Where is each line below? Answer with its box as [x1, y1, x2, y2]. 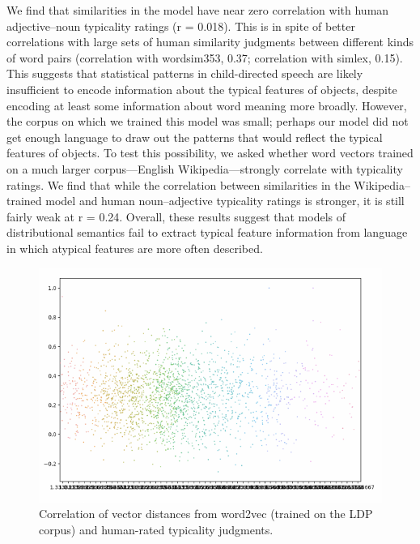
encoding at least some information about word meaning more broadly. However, [6, 96, 407, 114]
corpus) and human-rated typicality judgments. [39, 520, 274, 538]
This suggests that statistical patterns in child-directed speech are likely [6, 65, 363, 82]
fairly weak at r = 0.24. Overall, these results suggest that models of [6, 208, 346, 225]
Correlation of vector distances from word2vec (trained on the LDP [39, 505, 373, 522]
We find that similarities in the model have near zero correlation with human [6, 2, 389, 18]
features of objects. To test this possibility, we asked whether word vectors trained [6, 144, 414, 161]
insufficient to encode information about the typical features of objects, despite [6, 80, 397, 97]
